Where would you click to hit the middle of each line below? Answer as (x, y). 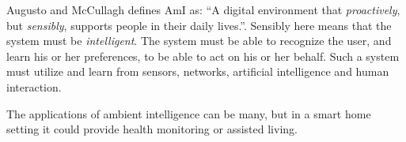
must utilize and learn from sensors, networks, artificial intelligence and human (198, 71)
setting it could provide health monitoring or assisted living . (152, 129)
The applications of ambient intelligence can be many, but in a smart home (189, 113)
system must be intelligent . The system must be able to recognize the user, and (199, 41)
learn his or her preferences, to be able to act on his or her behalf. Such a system (203, 56)
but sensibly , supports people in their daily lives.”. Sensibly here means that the (199, 25)
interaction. (34, 86)
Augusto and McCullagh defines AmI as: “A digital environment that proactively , (203, 9)
